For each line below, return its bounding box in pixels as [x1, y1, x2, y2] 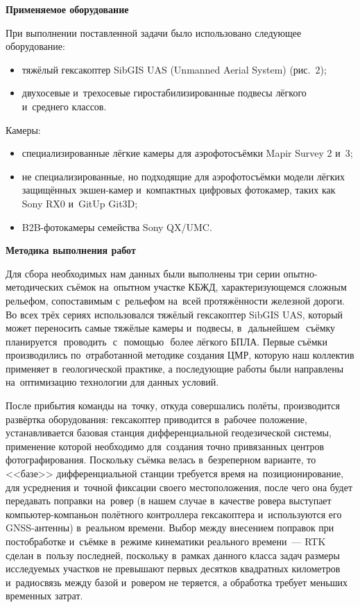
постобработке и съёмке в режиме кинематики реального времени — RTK [6, 534, 326, 548]
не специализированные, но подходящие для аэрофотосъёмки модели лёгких [22, 169, 345, 183]
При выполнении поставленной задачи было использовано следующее [6, 25, 302, 40]
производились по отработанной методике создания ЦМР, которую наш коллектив [6, 348, 354, 362]
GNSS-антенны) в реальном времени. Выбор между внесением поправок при [6, 520, 334, 535]
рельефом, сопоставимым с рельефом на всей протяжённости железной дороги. [6, 293, 345, 307]
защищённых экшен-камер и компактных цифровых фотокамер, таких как [22, 182, 336, 197]
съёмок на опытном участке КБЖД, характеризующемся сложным [66, 280, 347, 294]
